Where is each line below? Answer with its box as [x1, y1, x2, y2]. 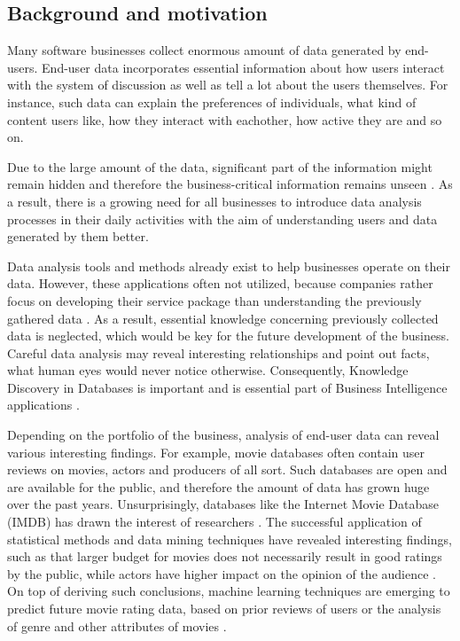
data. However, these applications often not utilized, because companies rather [7, 274, 433, 293]
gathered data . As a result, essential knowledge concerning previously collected [7, 309, 439, 327]
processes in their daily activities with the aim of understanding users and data [7, 209, 438, 228]
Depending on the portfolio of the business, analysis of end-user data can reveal [7, 426, 440, 444]
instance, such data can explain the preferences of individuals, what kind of [7, 92, 417, 111]
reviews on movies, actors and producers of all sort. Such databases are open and [7, 460, 448, 479]
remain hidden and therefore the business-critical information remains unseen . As [7, 175, 453, 193]
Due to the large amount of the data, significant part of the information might [7, 157, 433, 176]
